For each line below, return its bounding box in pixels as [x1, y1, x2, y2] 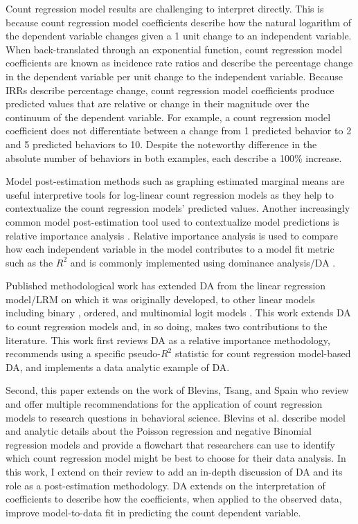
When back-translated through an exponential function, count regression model [6, 42, 343, 56]
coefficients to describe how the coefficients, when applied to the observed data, [6, 491, 342, 506]
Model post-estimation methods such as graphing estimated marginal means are [6, 174, 345, 188]
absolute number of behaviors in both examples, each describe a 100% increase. [6, 150, 342, 165]
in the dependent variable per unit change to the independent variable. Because [6, 69, 343, 83]
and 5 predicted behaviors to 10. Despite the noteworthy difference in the [6, 136, 317, 151]
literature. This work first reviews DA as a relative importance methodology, [6, 332, 330, 347]
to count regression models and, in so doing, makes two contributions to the [6, 319, 328, 334]
